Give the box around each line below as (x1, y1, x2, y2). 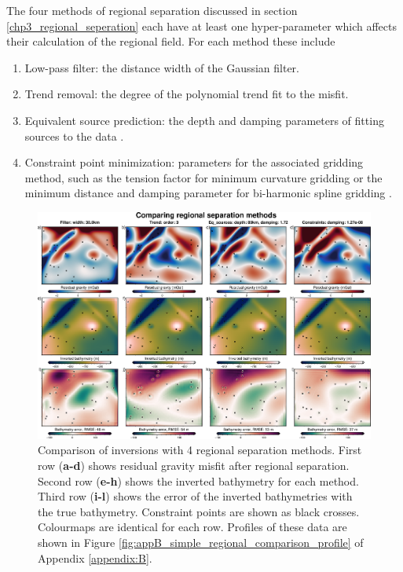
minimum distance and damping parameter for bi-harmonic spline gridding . (24, 185, 392, 201)
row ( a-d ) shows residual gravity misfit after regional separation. (38, 457, 350, 473)
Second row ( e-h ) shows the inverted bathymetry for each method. (38, 472, 359, 489)
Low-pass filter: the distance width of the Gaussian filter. (24, 59, 299, 75)
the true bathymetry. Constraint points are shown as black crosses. (38, 503, 360, 519)
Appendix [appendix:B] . (38, 549, 152, 566)
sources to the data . (24, 127, 124, 144)
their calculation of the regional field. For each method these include (6, 33, 335, 49)
